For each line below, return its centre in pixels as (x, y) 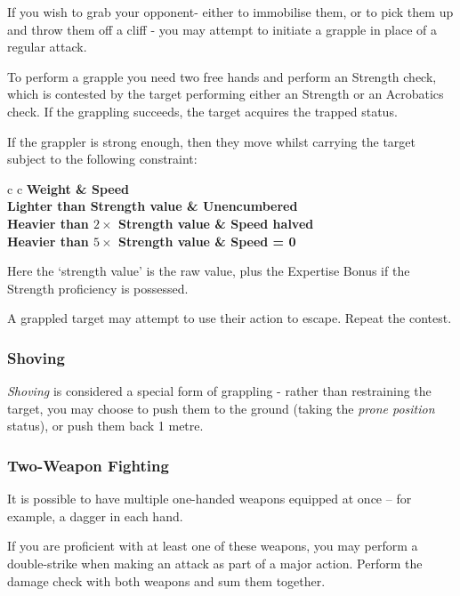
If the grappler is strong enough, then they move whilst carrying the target (211, 141)
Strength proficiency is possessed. (98, 288)
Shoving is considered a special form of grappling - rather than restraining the (219, 391)
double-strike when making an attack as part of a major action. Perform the (215, 563)
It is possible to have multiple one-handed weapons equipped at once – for (210, 499)
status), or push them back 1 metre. (105, 426)
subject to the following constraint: (102, 159)
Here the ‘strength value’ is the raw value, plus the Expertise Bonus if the (209, 271)
